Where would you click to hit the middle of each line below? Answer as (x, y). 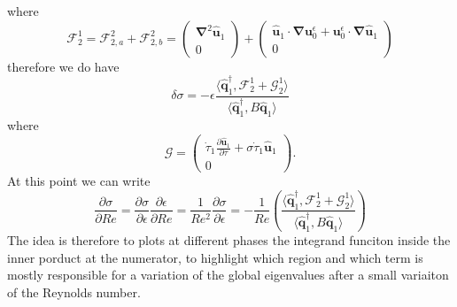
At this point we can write (79, 181)
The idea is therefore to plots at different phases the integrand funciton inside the (229, 239)
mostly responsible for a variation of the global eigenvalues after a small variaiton (228, 275)
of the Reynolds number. (74, 292)
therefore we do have (63, 66)
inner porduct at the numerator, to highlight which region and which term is (215, 257)
